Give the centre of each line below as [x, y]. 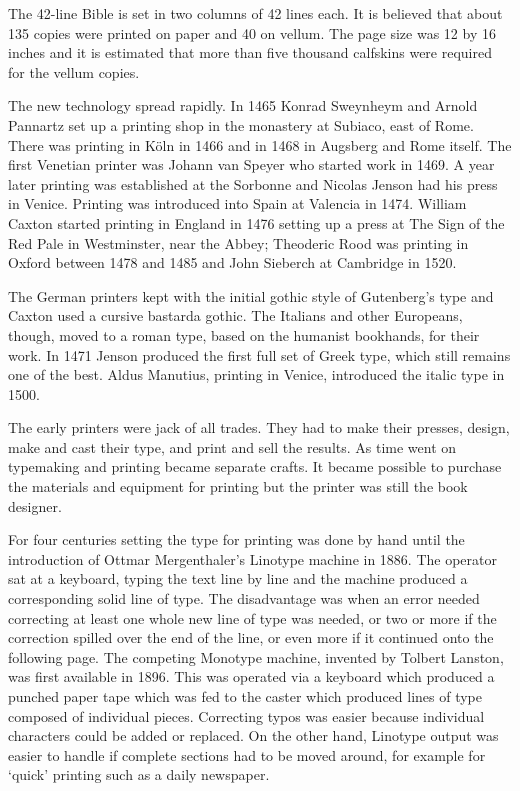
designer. [35, 505]
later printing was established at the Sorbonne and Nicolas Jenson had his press [253, 183]
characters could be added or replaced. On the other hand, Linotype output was [253, 735]
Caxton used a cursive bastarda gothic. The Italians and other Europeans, [235, 315]
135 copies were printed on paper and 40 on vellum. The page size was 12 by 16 [252, 32]
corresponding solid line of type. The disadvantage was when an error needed [244, 598]
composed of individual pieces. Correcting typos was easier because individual [246, 715]
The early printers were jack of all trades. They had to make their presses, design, [259, 427]
